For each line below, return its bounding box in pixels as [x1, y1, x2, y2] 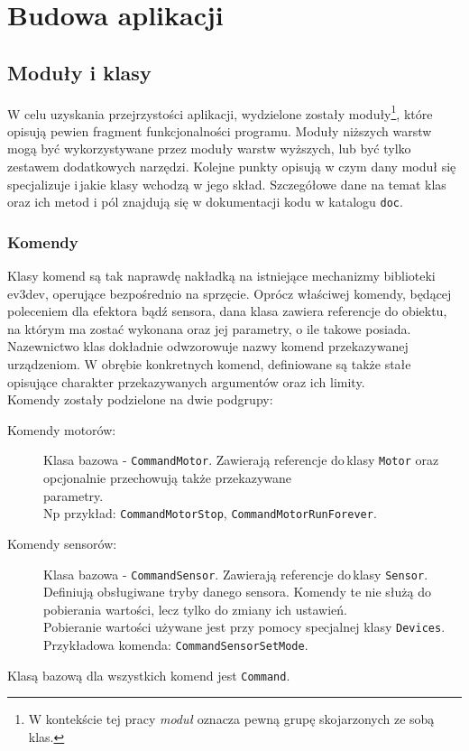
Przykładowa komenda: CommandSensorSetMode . [43, 635, 308, 654]
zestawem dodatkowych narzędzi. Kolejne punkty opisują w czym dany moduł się [7, 157, 456, 176]
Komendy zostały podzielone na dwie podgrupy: [7, 390, 273, 409]
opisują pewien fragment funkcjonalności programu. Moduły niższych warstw [7, 121, 432, 140]
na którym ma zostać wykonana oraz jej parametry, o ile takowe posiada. [7, 319, 411, 338]
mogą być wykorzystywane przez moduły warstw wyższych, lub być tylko [7, 139, 411, 158]
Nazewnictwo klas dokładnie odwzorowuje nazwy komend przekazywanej [7, 337, 409, 356]
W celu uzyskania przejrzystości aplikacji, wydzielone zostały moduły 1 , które [7, 101, 433, 123]
